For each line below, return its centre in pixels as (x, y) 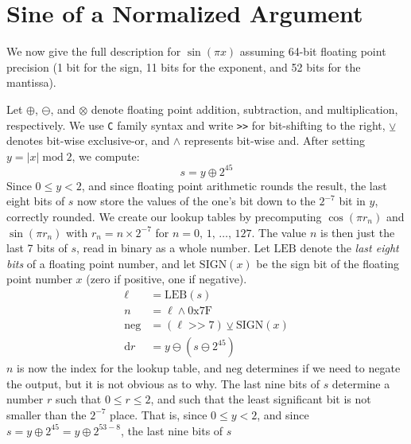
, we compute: (106, 156)
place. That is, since (159, 414)
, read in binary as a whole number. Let (173, 248)
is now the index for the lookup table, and (120, 368)
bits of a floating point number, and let (101, 263)
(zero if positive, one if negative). (167, 279)
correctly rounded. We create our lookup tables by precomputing (164, 217)
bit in (352, 201)
